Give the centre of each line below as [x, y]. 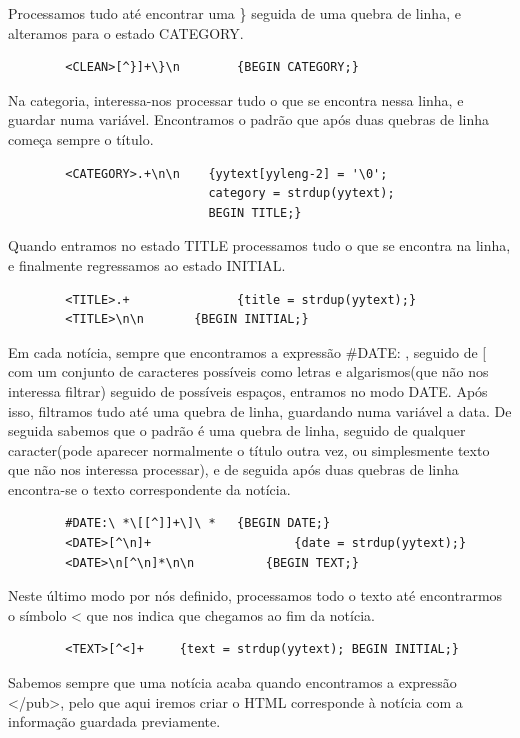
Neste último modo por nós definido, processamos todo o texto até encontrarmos [255, 595]
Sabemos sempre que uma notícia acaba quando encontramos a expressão [232, 682]
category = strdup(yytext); [301, 193]
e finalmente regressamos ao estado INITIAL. [147, 264]
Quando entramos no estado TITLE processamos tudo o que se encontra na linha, [259, 245]
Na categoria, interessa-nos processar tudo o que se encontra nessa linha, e [236, 99]
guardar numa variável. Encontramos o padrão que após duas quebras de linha [249, 119]
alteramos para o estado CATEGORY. [126, 32]
